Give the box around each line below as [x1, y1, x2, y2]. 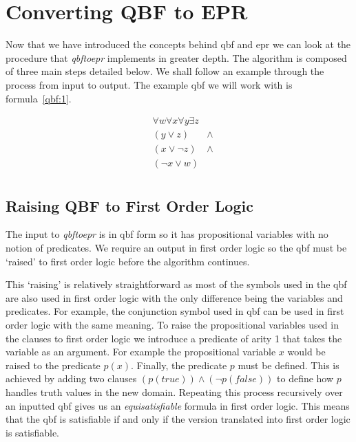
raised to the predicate [6, 357, 101, 372]
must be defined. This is [238, 357, 339, 372]
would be [287, 344, 326, 359]
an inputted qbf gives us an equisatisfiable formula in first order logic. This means [6, 398, 350, 412]
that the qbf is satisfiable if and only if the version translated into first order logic [6, 412, 350, 426]
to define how [277, 371, 334, 386]
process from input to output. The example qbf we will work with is [6, 77, 293, 91]
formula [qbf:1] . [6, 91, 72, 105]
